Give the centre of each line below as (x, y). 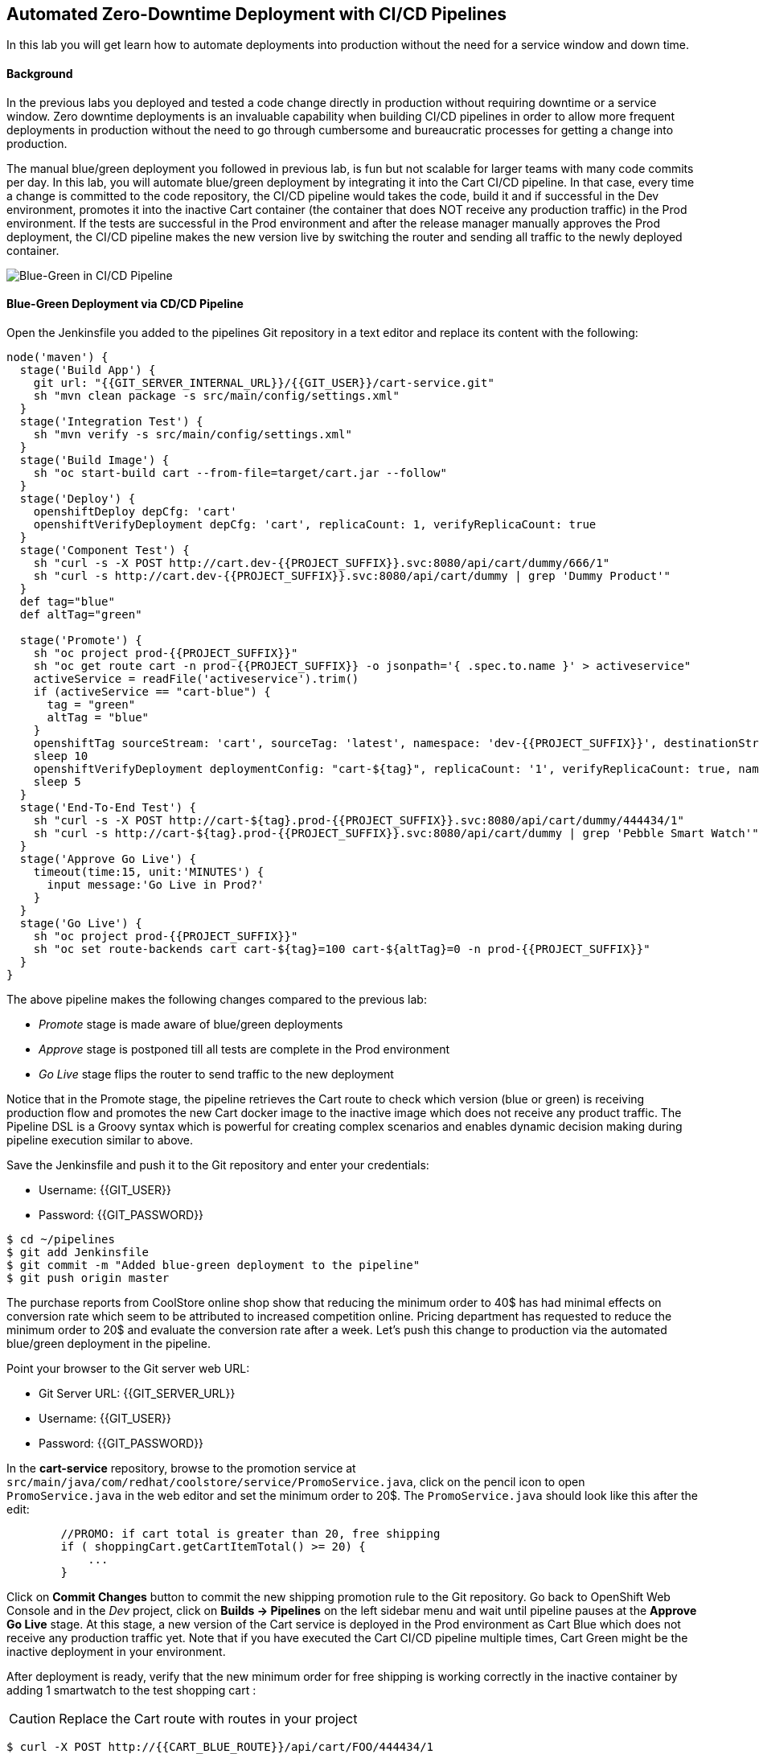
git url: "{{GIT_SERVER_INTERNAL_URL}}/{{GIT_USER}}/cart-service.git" (264, 382)
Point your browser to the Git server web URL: (128, 1368)
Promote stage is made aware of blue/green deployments (191, 1024)
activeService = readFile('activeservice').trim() (196, 678)
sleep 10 (61, 756)
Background (40, 74)
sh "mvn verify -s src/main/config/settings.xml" (193, 434)
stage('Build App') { (88, 370)
